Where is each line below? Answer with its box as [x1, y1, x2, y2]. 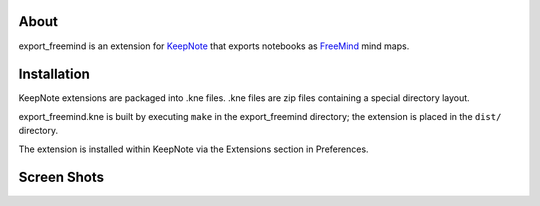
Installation [18, 66, 90, 83]
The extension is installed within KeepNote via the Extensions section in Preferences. [18, 143, 369, 155]
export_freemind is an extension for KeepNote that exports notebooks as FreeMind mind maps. [18, 40, 410, 52]
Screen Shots [18, 169, 105, 186]
